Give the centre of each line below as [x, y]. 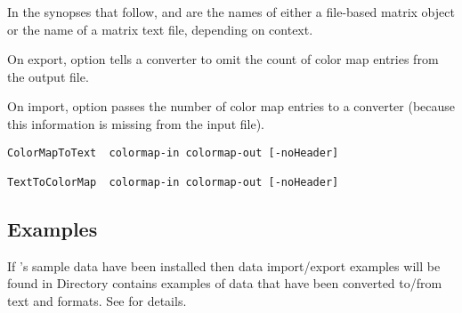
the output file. [48, 76]
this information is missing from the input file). [136, 123]
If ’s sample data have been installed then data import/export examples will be [224, 265]
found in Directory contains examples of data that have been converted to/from [225, 283]
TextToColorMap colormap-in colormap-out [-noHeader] [173, 182]
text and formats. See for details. [97, 300]
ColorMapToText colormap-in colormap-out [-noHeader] [173, 152]
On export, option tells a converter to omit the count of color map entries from [223, 59]
